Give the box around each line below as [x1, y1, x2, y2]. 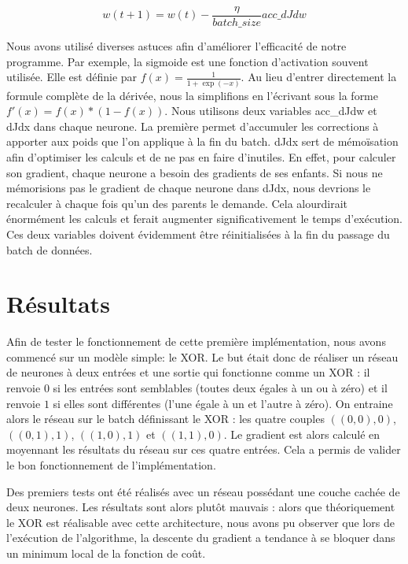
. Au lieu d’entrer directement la [241, 69, 397, 85]
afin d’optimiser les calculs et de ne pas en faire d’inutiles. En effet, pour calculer [6, 148, 396, 165]
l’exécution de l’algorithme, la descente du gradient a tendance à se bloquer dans [6, 529, 395, 546]
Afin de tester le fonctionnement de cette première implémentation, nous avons [6, 333, 386, 350]
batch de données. [6, 241, 93, 258]
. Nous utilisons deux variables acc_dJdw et [164, 102, 377, 119]
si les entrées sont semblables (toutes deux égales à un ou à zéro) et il [53, 380, 388, 395]
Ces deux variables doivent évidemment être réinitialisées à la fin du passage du [6, 225, 390, 242]
